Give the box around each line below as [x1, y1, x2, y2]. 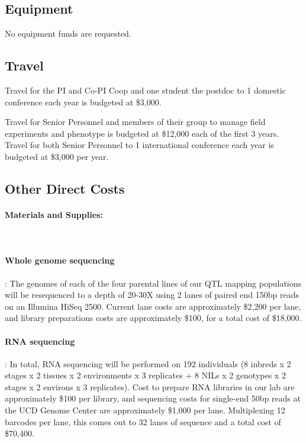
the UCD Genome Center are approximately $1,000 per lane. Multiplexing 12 [5, 404, 285, 416]
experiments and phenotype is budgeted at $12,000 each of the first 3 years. [5, 127, 279, 139]
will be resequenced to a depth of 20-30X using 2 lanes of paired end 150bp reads [5, 288, 299, 301]
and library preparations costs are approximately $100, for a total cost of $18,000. [5, 312, 302, 324]
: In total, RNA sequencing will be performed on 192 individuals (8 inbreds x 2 [5, 357, 291, 370]
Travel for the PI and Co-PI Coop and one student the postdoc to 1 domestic [5, 84, 286, 96]
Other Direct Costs [5, 179, 125, 197]
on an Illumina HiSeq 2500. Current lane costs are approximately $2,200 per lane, [5, 300, 301, 312]
